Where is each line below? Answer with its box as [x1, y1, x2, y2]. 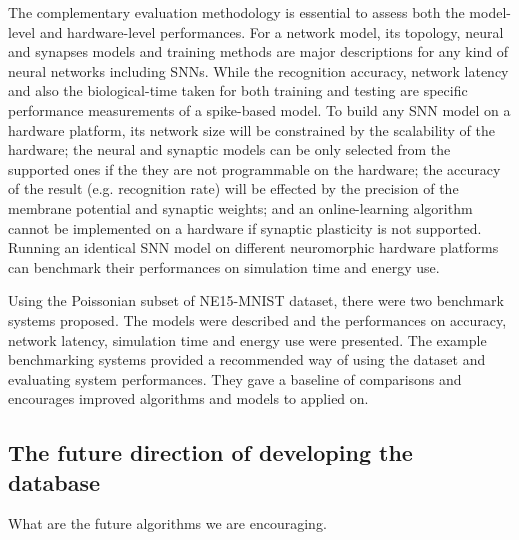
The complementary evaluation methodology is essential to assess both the [8, 2, 465, 22]
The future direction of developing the [8, 437, 413, 468]
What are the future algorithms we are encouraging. [8, 513, 327, 534]
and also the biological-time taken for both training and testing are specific [8, 80, 468, 101]
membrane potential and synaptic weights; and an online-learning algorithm [8, 197, 473, 218]
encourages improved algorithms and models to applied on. [8, 388, 369, 409]
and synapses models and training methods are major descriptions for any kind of [8, 41, 509, 62]
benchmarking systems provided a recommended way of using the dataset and [8, 349, 486, 370]
